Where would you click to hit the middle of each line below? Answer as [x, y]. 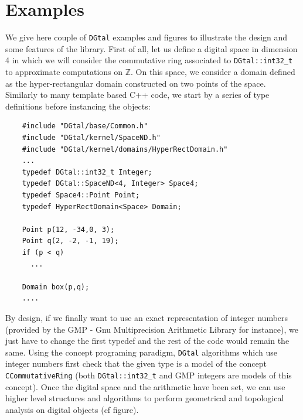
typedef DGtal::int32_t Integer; [87, 172]
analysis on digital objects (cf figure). [72, 409]
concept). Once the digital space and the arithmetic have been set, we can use [145, 386]
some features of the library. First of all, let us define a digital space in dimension [151, 48]
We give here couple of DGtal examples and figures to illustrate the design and [147, 37]
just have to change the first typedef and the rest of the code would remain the [147, 341]
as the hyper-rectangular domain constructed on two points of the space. [136, 83]
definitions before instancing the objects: [78, 106]
